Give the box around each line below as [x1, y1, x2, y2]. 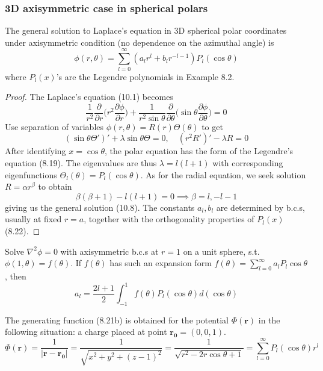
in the [258, 313, 280, 326]
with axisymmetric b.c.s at [60, 245, 159, 257]
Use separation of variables [5, 120, 104, 132]
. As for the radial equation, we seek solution [140, 168, 306, 181]
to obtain [38, 180, 72, 193]
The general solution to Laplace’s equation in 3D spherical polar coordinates [5, 24, 287, 37]
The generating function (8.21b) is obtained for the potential [5, 313, 229, 326]
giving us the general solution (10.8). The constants [5, 201, 195, 213]
